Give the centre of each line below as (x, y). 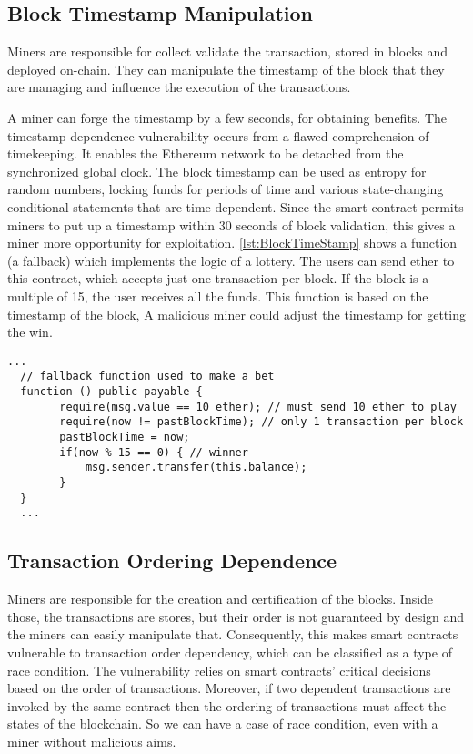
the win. (30, 332)
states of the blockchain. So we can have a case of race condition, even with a (223, 723)
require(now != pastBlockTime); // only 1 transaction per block (262, 422)
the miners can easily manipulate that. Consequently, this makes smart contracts (233, 634)
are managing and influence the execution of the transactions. (179, 87)
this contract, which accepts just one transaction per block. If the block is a (218, 278)
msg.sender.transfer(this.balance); (196, 468)
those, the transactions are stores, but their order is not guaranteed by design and (236, 616)
